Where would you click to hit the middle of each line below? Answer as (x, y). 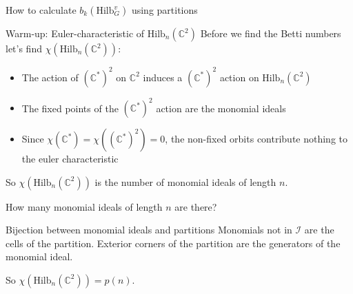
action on (239, 77)
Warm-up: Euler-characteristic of (75, 33)
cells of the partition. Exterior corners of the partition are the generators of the (173, 243)
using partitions (164, 10)
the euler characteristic (70, 158)
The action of (50, 77)
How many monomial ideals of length (84, 206)
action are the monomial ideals (221, 107)
